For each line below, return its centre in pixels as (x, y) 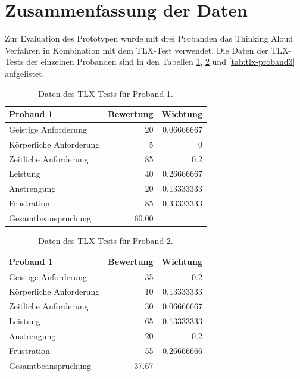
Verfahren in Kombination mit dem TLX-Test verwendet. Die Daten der (137, 50)
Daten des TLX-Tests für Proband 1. (106, 93)
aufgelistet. (25, 73)
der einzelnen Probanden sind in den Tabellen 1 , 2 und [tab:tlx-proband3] (161, 62)
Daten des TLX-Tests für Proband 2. (106, 241)
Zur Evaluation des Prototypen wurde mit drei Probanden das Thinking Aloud (149, 38)
